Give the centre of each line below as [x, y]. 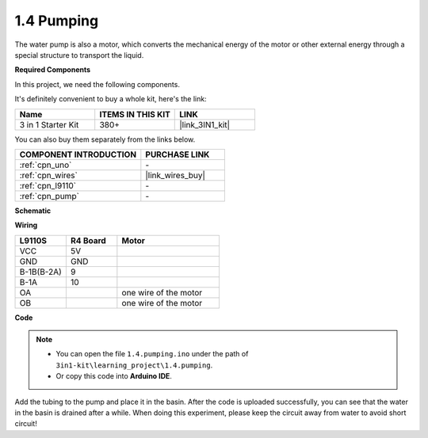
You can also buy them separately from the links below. [105, 139]
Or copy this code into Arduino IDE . [114, 376]
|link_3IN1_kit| [204, 124]
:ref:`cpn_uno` [46, 165]
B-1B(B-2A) [41, 272]
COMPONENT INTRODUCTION [78, 154]
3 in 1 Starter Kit [49, 124]
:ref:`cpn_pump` [49, 196]
